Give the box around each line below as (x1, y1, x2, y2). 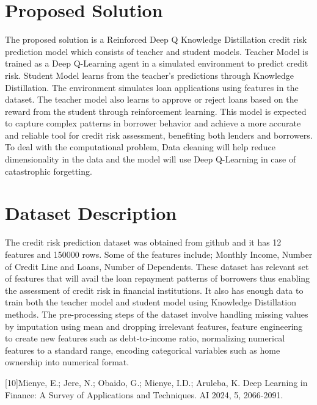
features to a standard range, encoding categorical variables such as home (5, 343, 280, 356)
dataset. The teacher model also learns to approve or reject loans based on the (5, 93, 298, 106)
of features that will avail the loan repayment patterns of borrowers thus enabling (5, 272, 310, 285)
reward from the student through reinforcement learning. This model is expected (5, 104, 307, 117)
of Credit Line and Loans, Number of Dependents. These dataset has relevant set (5, 260, 309, 272)
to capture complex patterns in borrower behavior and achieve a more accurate (5, 117, 301, 130)
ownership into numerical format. (5, 356, 129, 368)
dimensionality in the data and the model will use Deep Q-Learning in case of (5, 153, 296, 166)
